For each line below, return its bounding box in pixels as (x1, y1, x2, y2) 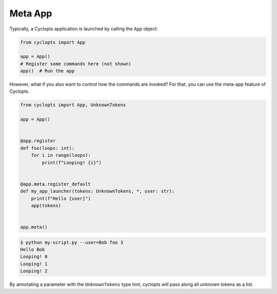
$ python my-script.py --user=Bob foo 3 (20, 239, 123, 245)
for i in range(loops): (31, 152, 91, 159)
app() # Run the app (20, 68, 75, 74)
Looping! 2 (20, 268, 48, 274)
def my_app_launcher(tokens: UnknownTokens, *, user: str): (20, 188, 175, 194)
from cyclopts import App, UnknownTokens (20, 102, 126, 108)
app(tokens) (31, 203, 62, 208)
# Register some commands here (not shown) (20, 61, 132, 67)
